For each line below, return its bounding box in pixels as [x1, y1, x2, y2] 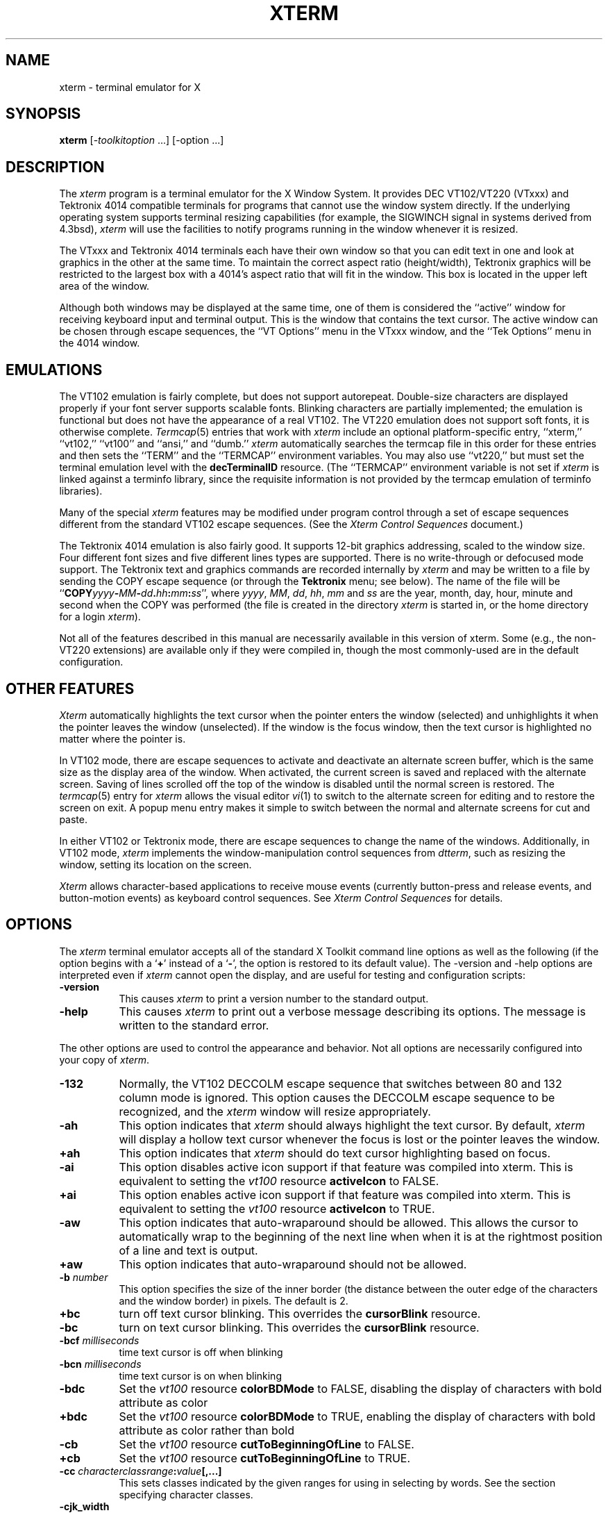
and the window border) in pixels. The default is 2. [119, 1294, 348, 1307]
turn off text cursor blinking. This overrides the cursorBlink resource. [119, 1306, 481, 1321]
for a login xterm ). [59, 611, 141, 623]
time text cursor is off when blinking [119, 1346, 283, 1358]
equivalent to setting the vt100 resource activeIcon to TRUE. [119, 1201, 435, 1216]
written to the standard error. [119, 1018, 269, 1032]
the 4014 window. [59, 337, 140, 349]
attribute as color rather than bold [119, 1423, 294, 1437]
